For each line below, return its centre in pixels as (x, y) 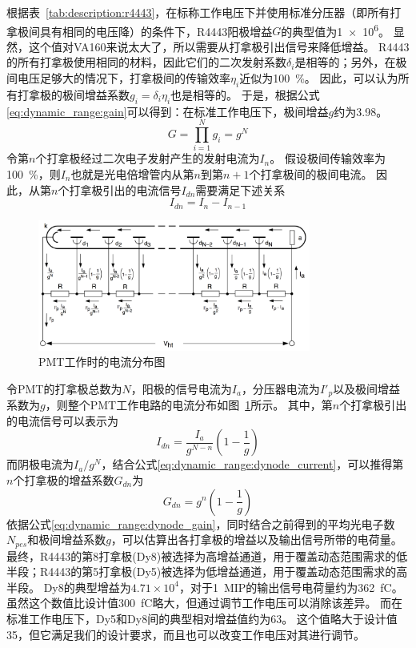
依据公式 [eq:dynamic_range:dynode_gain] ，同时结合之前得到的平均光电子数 (201, 523)
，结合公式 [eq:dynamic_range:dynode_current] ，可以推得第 (252, 464)
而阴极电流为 (40, 464)
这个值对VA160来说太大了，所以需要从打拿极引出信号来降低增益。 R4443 (219, 46)
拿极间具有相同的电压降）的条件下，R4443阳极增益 (140, 31)
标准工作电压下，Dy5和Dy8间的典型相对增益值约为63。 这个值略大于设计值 (202, 618)
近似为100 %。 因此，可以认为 (319, 78)
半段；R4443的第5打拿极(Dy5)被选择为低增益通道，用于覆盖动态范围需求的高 (207, 572)
